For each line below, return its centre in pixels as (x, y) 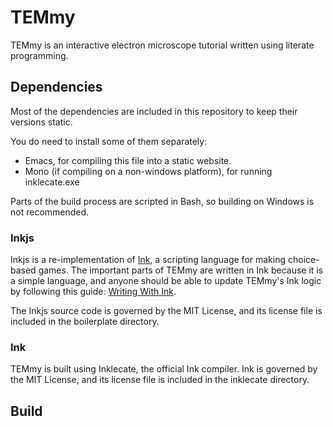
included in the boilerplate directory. (85, 322)
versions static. (41, 122)
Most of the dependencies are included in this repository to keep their (154, 111)
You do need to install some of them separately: (109, 141)
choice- (303, 260)
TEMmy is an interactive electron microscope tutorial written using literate (162, 45)
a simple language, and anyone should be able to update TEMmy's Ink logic (166, 281)
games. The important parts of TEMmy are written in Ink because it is (181, 270)
